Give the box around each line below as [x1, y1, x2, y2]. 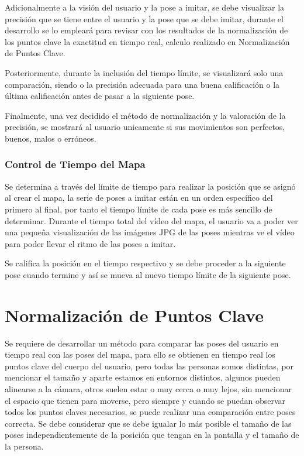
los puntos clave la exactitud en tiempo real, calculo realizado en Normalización [5, 35, 290, 47]
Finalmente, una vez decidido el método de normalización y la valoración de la [5, 109, 286, 121]
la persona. [5, 440, 44, 452]
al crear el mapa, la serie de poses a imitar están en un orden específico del [5, 191, 273, 204]
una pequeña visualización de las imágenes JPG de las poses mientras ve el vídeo [5, 226, 295, 238]
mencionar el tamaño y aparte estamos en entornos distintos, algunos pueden [5, 371, 281, 383]
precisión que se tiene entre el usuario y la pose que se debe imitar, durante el [5, 12, 284, 25]
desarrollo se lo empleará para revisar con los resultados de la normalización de [5, 24, 288, 36]
